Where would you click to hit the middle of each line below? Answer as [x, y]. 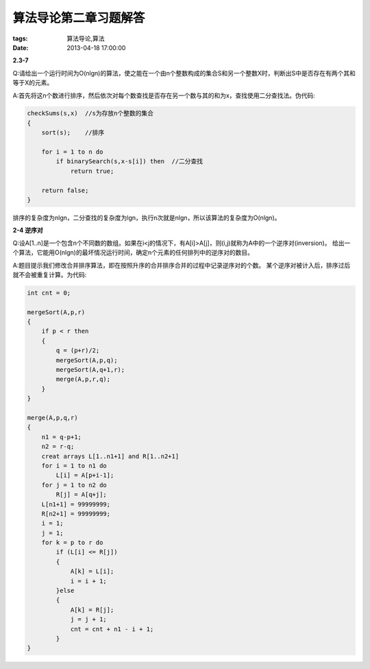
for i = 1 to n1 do [74, 466]
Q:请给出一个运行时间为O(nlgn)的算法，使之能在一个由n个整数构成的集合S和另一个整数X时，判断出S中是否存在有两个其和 [184, 73]
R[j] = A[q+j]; [82, 495]
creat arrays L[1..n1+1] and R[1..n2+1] [110, 456]
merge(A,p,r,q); [83, 379]
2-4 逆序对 [28, 231]
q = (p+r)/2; [78, 351]
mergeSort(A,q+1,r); [90, 370]
